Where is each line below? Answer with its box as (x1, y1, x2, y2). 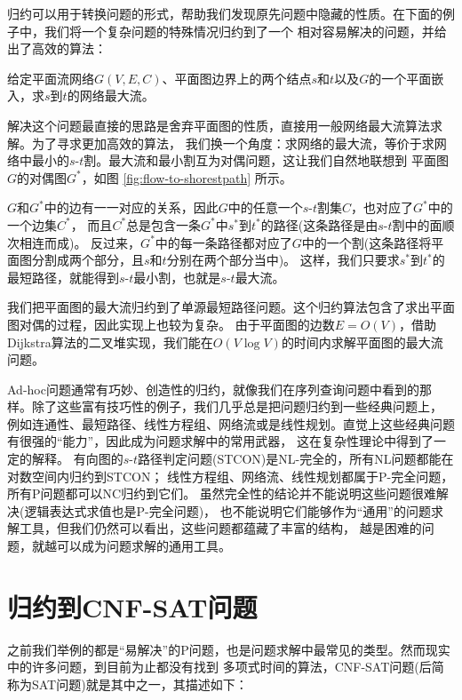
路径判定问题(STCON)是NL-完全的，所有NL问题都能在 (137, 449, 454, 468)
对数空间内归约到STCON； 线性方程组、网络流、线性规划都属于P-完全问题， (7, 466, 454, 485)
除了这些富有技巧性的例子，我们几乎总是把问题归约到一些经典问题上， (31, 397, 442, 416)
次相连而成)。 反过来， (7, 233, 141, 251)
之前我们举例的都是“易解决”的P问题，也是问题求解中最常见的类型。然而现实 (7, 640, 450, 658)
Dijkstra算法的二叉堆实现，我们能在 (7, 332, 213, 351)
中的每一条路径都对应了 (155, 233, 292, 251)
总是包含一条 (126, 215, 202, 234)
